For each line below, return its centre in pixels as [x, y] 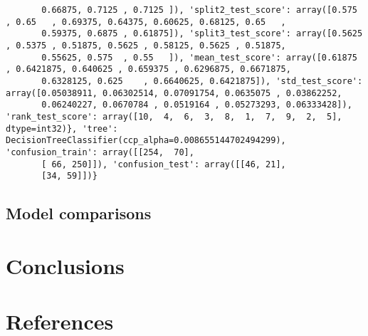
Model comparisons [79, 213]
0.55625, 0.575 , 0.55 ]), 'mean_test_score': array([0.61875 [199, 57]
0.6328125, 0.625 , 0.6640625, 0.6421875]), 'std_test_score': [202, 81]
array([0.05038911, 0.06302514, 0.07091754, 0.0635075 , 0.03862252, [174, 93]
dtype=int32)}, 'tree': [62, 128]
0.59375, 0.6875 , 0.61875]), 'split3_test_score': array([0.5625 [202, 34]
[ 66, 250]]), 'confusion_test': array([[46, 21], [164, 164]
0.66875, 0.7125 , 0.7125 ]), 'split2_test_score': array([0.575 [199, 10]
